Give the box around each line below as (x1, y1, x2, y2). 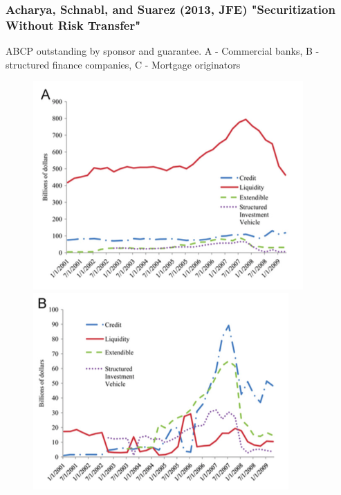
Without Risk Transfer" (6, 16, 141, 33)
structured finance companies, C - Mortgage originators (6, 57, 241, 71)
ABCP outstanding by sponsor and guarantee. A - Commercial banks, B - (6, 44, 320, 58)
